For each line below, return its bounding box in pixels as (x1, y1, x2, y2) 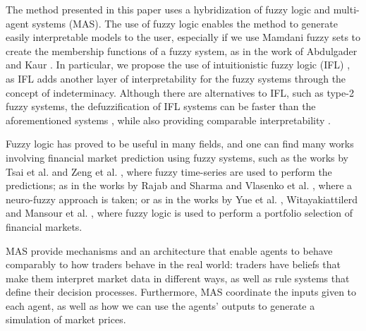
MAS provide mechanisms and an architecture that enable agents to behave (6, 243, 333, 258)
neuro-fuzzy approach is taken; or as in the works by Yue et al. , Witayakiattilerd (6, 191, 358, 206)
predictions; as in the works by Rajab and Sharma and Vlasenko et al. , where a (6, 178, 353, 193)
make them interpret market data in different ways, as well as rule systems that (6, 270, 350, 285)
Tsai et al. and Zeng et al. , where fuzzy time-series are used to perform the (6, 164, 332, 179)
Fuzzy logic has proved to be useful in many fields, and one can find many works (6, 136, 354, 151)
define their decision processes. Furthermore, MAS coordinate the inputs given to (6, 284, 357, 299)
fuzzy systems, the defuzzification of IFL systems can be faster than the (6, 99, 316, 114)
